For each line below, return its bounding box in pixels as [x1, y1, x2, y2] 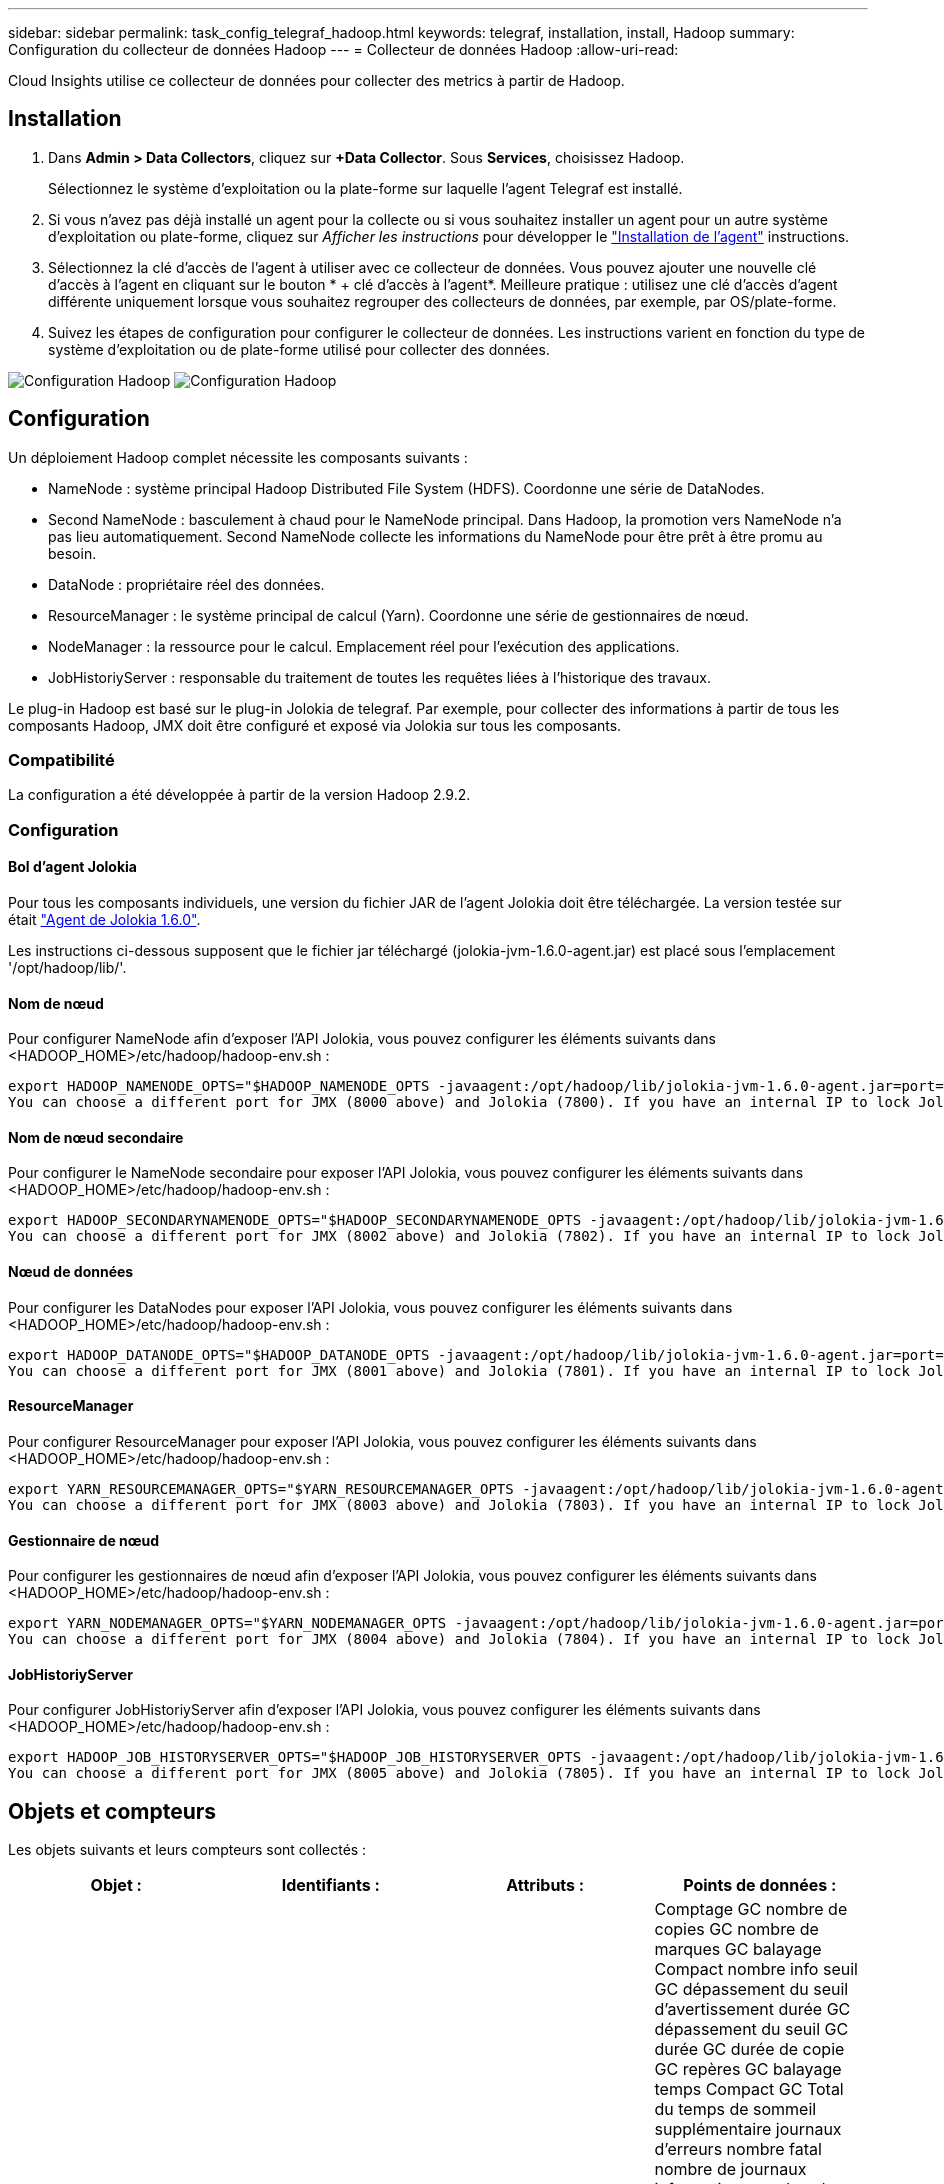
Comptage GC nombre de [654, 1899, 848, 1920]
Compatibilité [8, 750, 115, 771]
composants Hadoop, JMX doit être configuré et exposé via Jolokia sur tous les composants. [8, 716, 622, 734]
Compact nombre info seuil [654, 1959, 858, 1980]
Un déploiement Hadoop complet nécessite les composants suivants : [8, 448, 468, 466]
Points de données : [683, 1875, 837, 1896]
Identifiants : [281, 1875, 380, 1896]
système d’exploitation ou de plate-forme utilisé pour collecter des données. [48, 340, 550, 358]
